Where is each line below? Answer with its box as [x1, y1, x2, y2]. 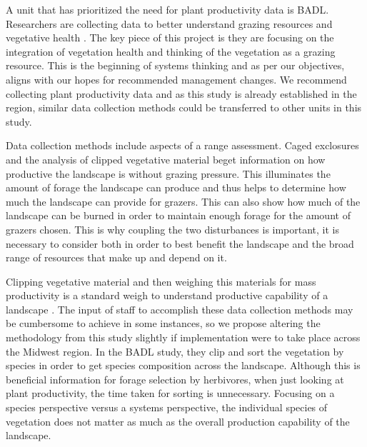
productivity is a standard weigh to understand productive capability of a [6, 288, 328, 303]
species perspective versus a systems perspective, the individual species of [6, 400, 328, 415]
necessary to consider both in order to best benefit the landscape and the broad [6, 236, 354, 251]
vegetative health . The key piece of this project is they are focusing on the [6, 30, 334, 45]
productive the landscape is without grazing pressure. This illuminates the [6, 166, 331, 181]
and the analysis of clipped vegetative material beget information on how [6, 151, 326, 166]
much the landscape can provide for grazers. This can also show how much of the [6, 194, 361, 209]
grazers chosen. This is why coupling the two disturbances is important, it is [6, 221, 340, 236]
